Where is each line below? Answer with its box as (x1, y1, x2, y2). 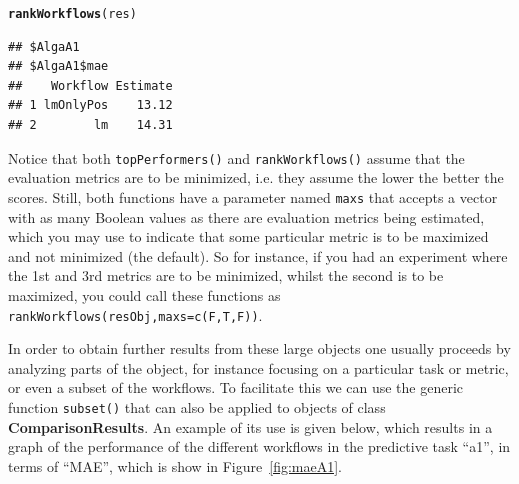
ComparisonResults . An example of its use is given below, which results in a (8, 416, 493, 437)
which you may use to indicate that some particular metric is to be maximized (8, 226, 489, 247)
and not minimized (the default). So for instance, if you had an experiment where (8, 245, 508, 266)
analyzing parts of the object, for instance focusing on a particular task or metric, (8, 357, 509, 378)
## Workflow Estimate (8, 78, 173, 93)
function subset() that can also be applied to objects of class (8, 396, 386, 417)
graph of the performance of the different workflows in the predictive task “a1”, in (8, 436, 511, 457)
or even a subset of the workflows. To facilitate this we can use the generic (8, 377, 464, 398)
